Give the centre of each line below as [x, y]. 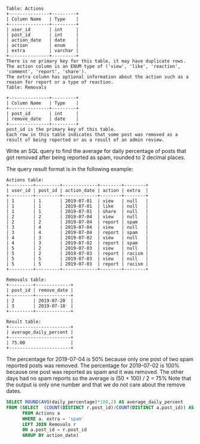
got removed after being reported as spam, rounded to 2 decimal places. [96, 157]
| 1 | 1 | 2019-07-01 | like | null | [77, 206]
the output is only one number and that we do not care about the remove [96, 385]
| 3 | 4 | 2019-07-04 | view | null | [77, 227]
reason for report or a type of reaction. [60, 82]
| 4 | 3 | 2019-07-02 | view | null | [77, 238]
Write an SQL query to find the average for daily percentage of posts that [96, 151]
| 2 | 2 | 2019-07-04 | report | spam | [77, 222]
